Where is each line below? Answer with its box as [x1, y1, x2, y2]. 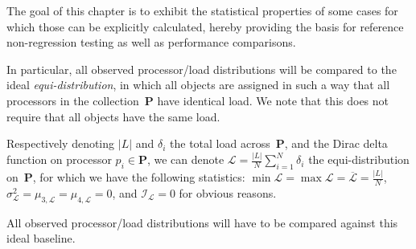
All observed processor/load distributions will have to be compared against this [6, 214, 398, 231]
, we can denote [146, 151, 224, 168]
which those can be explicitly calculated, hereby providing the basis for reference [6, 18, 404, 35]
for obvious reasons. [179, 185, 277, 201]
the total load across [170, 135, 270, 152]
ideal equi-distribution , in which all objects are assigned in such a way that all [6, 76, 390, 93]
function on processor [6, 151, 112, 168]
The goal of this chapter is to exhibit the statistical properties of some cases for [6, 2, 398, 18]
